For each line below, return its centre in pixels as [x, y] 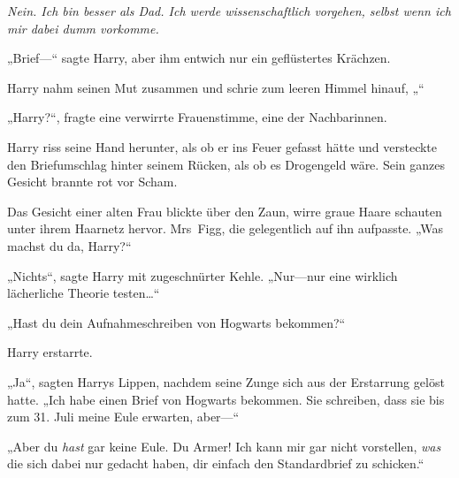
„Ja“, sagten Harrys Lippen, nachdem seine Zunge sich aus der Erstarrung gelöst [226, 381]
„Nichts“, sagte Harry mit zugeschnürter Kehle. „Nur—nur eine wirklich [203, 275]
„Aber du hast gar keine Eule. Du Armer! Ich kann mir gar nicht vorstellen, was [224, 446]
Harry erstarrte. [50, 352]
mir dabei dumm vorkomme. [83, 28]
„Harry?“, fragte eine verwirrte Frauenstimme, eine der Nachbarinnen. [197, 117]
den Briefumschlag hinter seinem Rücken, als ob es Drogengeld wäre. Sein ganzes [226, 164]
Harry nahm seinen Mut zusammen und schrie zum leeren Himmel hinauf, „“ [216, 87]
